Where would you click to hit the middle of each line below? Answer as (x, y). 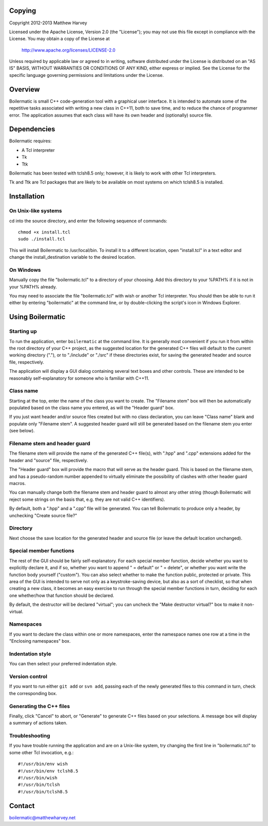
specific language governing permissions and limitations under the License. (86, 75)
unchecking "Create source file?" (43, 515)
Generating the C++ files (40, 706)
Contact (22, 806)
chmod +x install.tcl (44, 232)
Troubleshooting (30, 736)
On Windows (25, 270)
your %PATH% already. (33, 287)
